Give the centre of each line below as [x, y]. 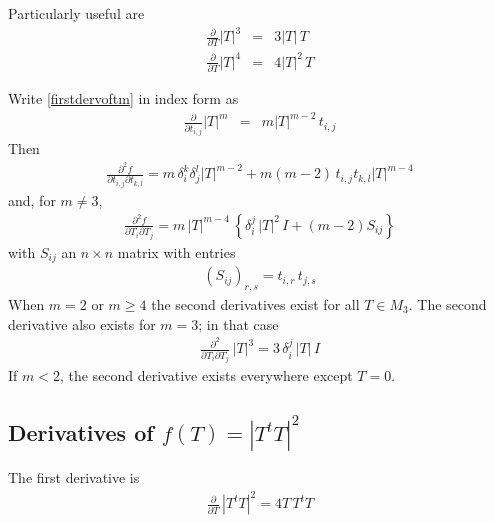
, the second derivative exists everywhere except [206, 375]
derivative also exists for [82, 323]
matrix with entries [176, 251]
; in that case [238, 323]
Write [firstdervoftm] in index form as [123, 98]
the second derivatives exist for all [255, 303]
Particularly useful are [76, 13]
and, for [32, 200]
